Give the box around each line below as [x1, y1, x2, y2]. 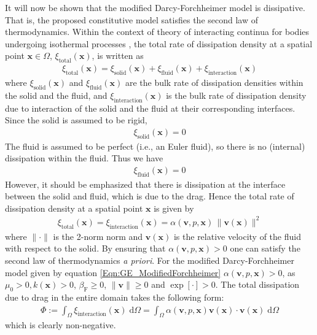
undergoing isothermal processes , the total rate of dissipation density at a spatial [5, 37, 313, 50]
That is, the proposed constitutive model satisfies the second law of [5, 13, 258, 26]
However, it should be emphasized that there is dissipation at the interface [5, 177, 286, 190]
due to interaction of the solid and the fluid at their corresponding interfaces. [5, 101, 295, 114]
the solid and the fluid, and [5, 88, 108, 101]
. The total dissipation [215, 278, 300, 291]
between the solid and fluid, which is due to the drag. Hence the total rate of [5, 190, 294, 202]
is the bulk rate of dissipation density [166, 88, 307, 101]
